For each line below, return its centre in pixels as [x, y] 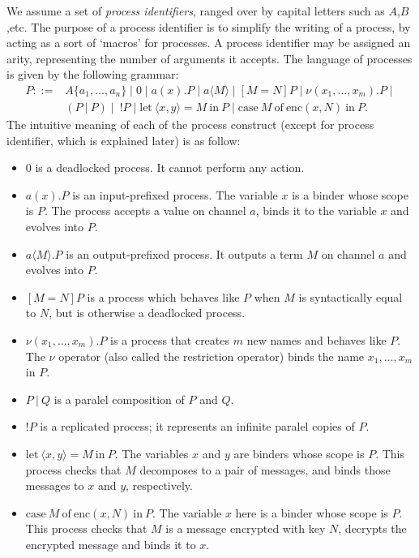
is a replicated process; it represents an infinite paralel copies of [197, 426]
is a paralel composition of [119, 399]
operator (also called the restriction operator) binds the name [212, 356]
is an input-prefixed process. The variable [175, 194]
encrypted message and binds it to [111, 544]
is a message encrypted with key [246, 528]
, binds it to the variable [316, 210]
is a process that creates [170, 339]
